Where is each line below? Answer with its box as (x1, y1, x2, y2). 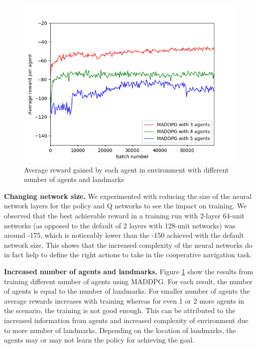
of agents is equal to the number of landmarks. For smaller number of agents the (4, 286, 250, 296)
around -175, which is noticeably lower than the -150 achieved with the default (4, 230, 244, 240)
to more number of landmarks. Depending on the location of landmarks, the (4, 325, 236, 335)
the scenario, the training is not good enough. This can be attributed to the (4, 305, 236, 316)
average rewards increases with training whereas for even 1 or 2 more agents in (4, 295, 245, 306)
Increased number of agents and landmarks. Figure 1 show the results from (4, 266, 254, 276)
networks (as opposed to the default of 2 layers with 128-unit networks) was (4, 220, 236, 230)
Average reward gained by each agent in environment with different (24, 164, 229, 174)
